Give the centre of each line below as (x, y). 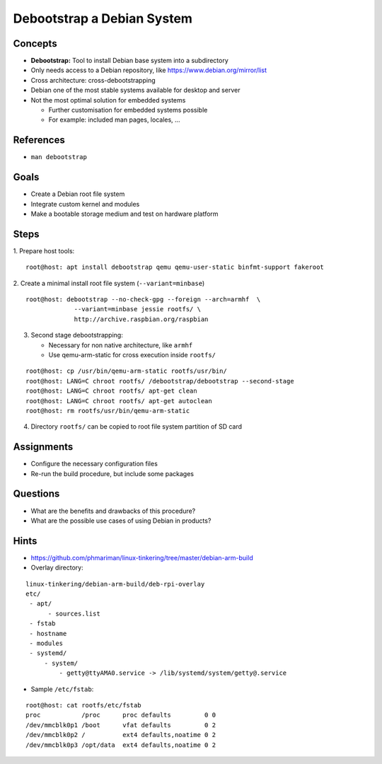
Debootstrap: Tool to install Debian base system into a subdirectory (130, 61)
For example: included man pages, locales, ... (114, 120)
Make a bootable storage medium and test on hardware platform (125, 214)
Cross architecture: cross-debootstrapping (93, 80)
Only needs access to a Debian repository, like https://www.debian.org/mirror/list (149, 70)
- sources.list (74, 613)
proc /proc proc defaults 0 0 (121, 715)
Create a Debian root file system (78, 194)
